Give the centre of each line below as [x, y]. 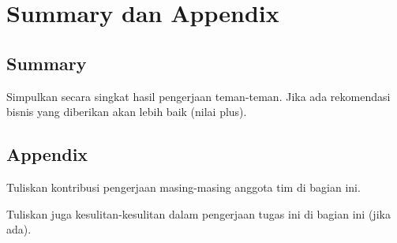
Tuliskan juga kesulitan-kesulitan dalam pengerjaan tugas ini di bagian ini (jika [198, 213]
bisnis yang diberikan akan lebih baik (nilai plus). [127, 112]
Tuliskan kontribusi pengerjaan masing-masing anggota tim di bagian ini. [184, 187]
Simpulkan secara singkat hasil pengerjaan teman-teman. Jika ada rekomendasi [198, 96]
